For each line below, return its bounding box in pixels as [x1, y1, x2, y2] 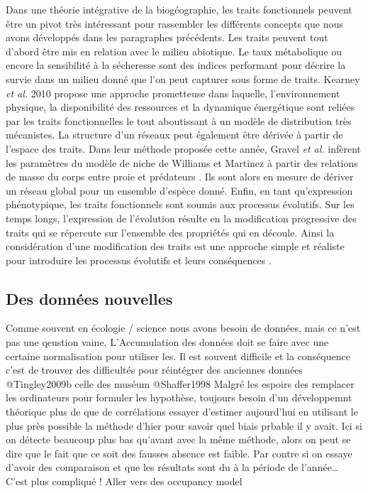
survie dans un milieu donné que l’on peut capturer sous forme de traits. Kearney [6, 71, 360, 86]
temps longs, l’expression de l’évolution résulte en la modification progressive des [6, 210, 357, 225]
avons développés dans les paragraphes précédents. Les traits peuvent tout [6, 30, 328, 45]
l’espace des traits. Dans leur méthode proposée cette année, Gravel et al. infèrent [6, 141, 361, 156]
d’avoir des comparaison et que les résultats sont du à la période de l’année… [6, 460, 339, 475]
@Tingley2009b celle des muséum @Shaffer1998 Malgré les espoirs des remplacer [6, 376, 355, 391]
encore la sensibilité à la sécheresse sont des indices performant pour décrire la [6, 58, 346, 72]
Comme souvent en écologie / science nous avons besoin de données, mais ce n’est [6, 320, 361, 335]
